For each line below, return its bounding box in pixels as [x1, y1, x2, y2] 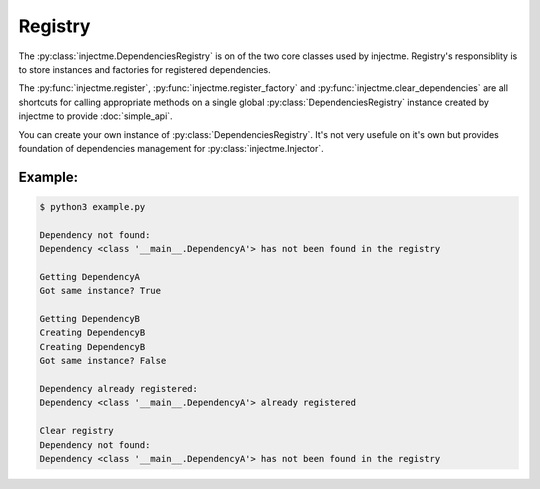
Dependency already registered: [39, 383, 199, 394]
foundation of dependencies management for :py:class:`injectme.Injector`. [18, 142, 324, 154]
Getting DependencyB [39, 313, 140, 325]
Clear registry [39, 425, 114, 437]
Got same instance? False [39, 355, 167, 367]
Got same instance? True [39, 285, 162, 297]
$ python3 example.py [39, 201, 146, 212]
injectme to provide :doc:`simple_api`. [18, 110, 174, 122]
